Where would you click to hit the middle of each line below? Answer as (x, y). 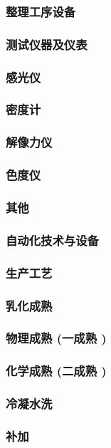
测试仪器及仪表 (47, 44)
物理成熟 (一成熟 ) (56, 338)
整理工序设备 (41, 11)
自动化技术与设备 (52, 240)
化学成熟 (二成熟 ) (56, 371)
